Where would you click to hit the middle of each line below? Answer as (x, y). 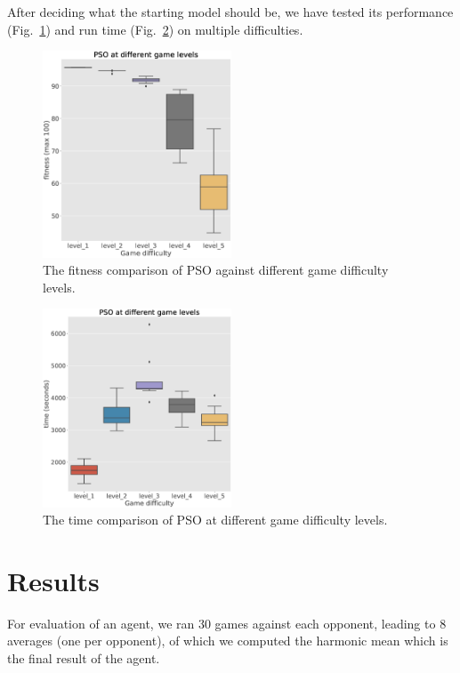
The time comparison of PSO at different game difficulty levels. (215, 520)
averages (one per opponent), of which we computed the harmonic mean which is (228, 641)
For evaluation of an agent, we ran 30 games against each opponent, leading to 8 (227, 623)
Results (53, 580)
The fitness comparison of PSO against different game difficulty (216, 270)
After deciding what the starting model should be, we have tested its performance (230, 12)
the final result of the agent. (84, 658)
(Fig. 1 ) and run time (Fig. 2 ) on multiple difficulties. (155, 29)
